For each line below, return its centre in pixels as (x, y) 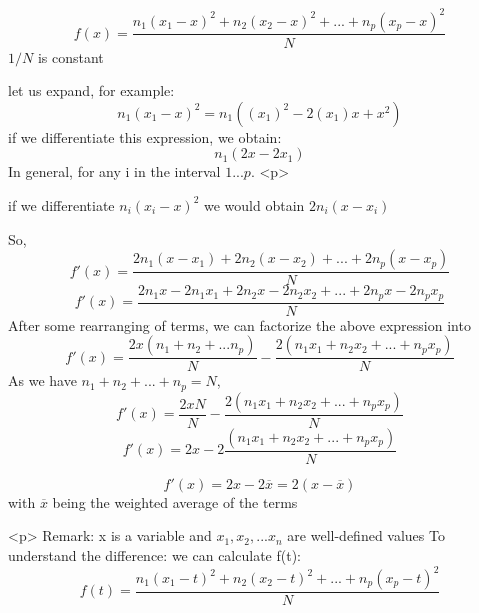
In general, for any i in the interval (114, 171)
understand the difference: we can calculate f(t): (154, 554)
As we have (42, 380)
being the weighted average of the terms (175, 501)
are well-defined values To (366, 535)
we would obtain (254, 204)
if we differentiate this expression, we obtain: (145, 136)
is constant (70, 56)
